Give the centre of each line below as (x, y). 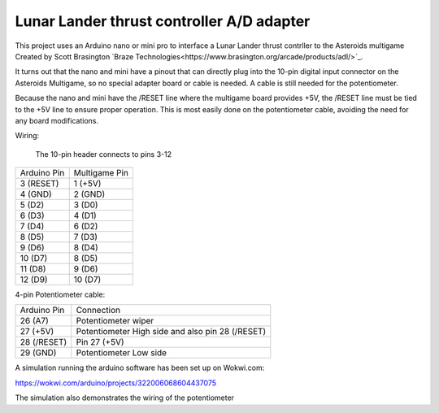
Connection (98, 311)
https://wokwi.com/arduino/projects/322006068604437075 (116, 383)
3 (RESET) (39, 184)
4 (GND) (36, 194)
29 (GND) (38, 353)
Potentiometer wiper (115, 321)
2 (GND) (89, 194)
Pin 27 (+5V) (100, 342)
